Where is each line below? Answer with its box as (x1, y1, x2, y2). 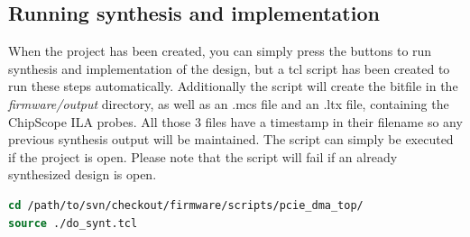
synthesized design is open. (8, 165, 157, 184)
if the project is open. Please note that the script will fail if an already (8, 147, 398, 166)
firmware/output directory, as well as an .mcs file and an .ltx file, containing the (8, 94, 449, 113)
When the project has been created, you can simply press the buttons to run (8, 41, 432, 60)
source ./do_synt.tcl (8, 216, 138, 230)
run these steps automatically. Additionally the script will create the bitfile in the (8, 77, 458, 96)
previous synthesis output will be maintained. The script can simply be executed (8, 130, 454, 149)
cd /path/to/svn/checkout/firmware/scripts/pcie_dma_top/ (8, 198, 364, 212)
